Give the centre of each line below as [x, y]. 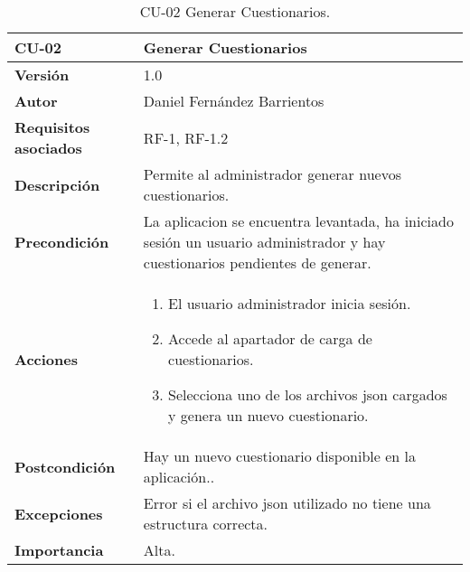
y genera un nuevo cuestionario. [268, 415]
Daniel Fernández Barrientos [234, 101]
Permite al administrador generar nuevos [272, 174]
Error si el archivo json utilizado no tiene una [287, 503]
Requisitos [52, 127]
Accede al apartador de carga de [270, 338]
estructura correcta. [206, 524]
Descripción [57, 184]
